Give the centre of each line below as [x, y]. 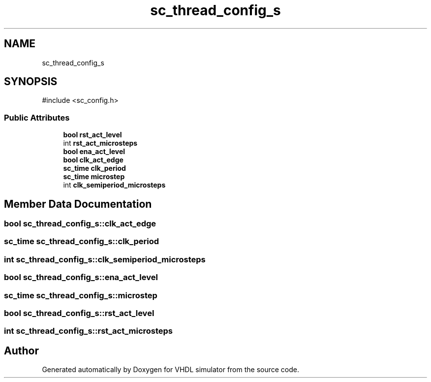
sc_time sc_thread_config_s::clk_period [81, 241]
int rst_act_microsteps [100, 143]
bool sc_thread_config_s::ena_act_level [81, 277]
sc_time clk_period [94, 168]
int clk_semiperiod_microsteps [114, 185]
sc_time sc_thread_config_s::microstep [81, 295]
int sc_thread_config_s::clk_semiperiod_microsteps [105, 259]
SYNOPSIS [31, 82]
